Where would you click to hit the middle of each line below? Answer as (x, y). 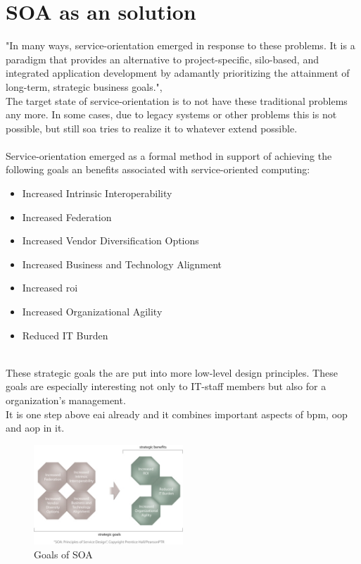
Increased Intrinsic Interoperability (97, 193)
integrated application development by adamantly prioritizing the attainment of (178, 73)
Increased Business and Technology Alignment (122, 264)
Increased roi (50, 288)
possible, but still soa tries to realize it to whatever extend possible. (152, 128)
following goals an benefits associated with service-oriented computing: (158, 169)
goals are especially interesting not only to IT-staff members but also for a (166, 386)
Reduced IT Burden (65, 335)
